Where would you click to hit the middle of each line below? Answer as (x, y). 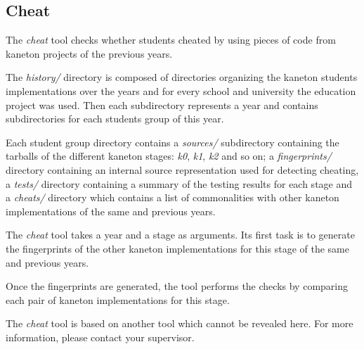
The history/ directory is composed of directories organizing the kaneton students (182, 77)
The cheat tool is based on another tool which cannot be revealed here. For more (180, 323)
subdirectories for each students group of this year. (115, 119)
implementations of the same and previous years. (111, 211)
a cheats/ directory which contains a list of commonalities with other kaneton (173, 197)
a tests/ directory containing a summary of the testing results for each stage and (179, 183)
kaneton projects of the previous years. (89, 53)
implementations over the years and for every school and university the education (181, 90)
